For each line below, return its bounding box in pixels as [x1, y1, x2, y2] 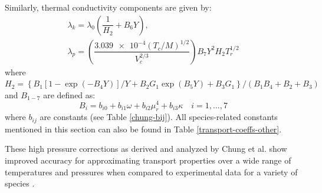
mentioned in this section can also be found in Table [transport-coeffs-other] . [5, 122, 282, 135]
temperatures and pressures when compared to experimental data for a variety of [5, 165, 298, 178]
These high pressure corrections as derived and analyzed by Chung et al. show [5, 142, 287, 155]
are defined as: [43, 88, 96, 101]
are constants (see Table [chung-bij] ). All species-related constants [40, 111, 278, 123]
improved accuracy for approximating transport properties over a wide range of [5, 154, 291, 166]
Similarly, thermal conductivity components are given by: [5, 1, 212, 13]
